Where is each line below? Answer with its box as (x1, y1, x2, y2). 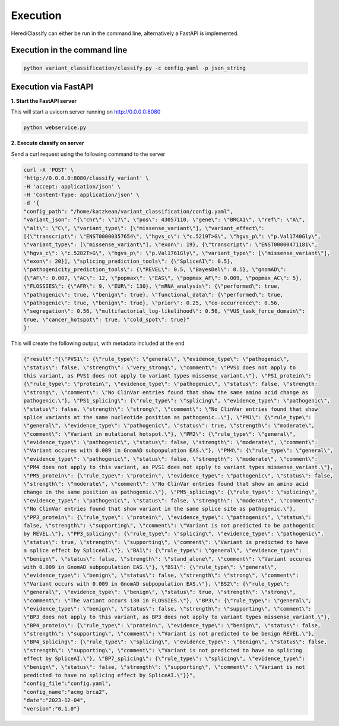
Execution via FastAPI (11, 81, 94, 92)
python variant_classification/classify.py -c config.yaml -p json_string (23, 64, 246, 71)
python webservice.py (23, 124, 87, 131)
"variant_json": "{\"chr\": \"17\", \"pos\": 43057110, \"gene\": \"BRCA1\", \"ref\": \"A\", (23, 216, 306, 223)
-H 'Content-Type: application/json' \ (23, 191, 140, 198)
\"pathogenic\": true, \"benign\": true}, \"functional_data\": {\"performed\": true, (23, 291, 284, 298)
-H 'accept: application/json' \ (23, 183, 121, 190)
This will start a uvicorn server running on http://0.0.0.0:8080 (11, 108, 161, 115)
